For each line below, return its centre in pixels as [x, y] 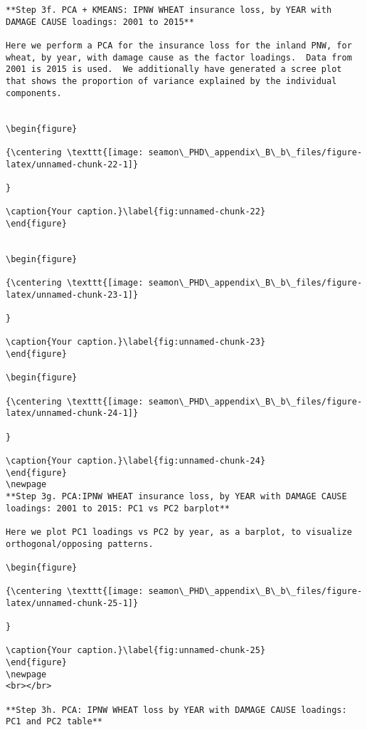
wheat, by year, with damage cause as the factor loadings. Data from [179, 57]
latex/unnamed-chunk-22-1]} [72, 164]
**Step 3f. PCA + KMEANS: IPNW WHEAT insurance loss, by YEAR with [169, 10]
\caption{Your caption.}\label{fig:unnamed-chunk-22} [136, 212]
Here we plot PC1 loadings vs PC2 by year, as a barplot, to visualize [179, 532]
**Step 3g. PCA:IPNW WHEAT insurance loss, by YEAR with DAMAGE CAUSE [176, 496]
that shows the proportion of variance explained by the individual [171, 81]
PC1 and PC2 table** [54, 722]
